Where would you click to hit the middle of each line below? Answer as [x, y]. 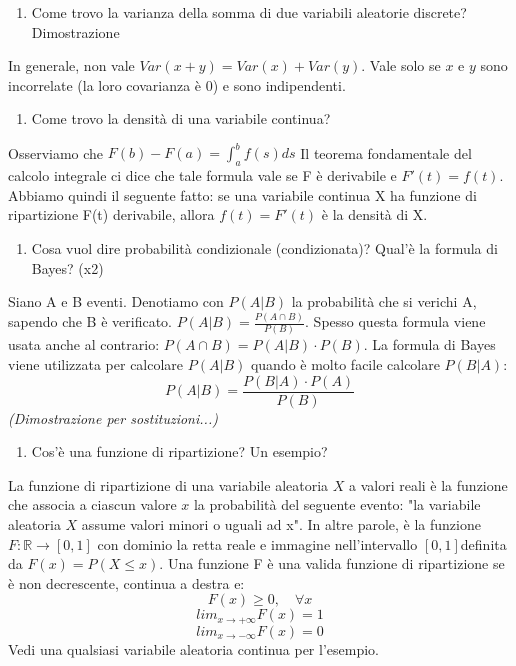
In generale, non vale [71, 65]
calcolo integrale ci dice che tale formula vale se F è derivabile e [202, 175]
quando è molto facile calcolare [345, 364]
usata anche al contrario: [84, 344]
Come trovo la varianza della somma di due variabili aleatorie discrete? [249, 12]
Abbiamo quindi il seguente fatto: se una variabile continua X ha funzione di [242, 194]
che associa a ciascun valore [92, 504]
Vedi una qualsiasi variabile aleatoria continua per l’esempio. [193, 648]
